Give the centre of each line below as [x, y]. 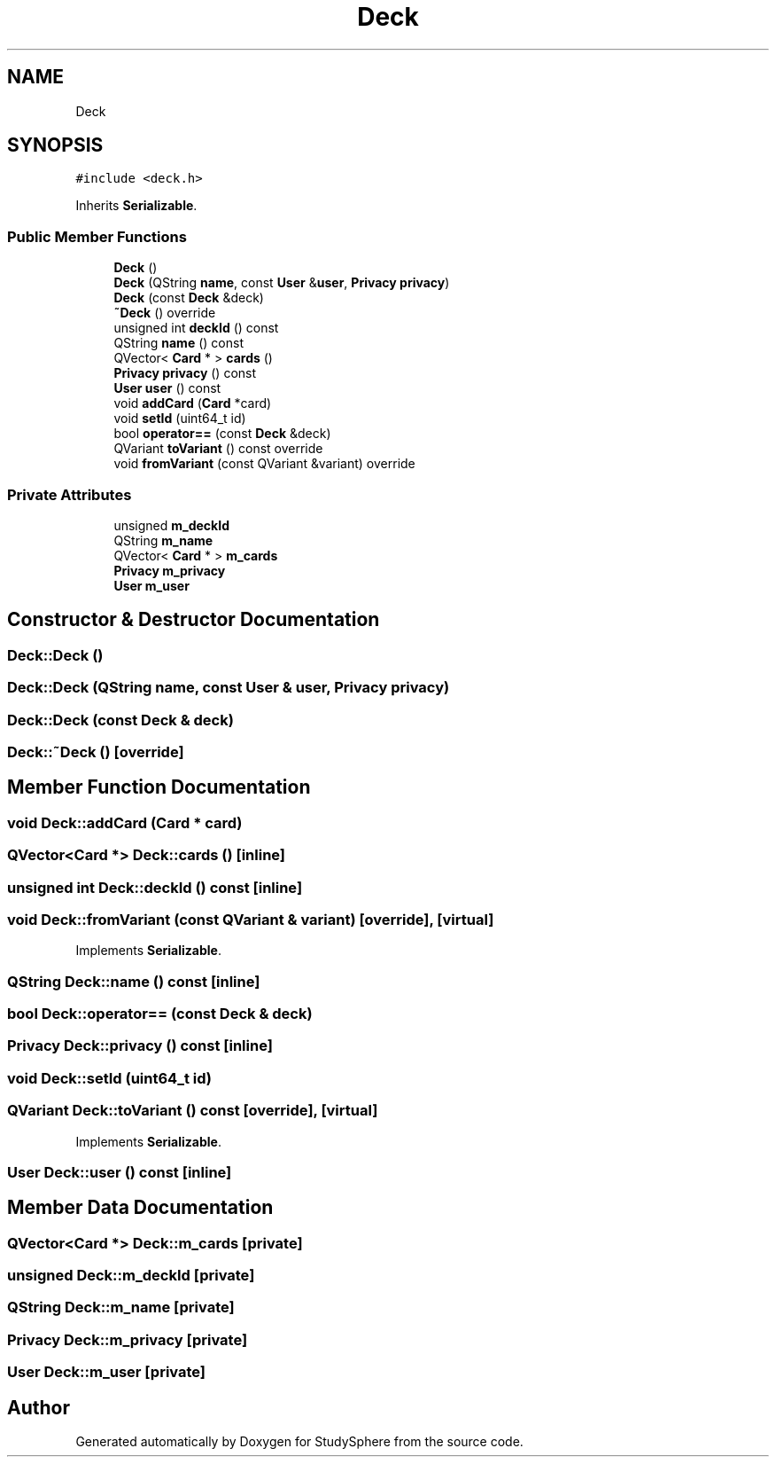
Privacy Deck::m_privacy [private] [128, 1339]
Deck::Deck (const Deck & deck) [120, 720]
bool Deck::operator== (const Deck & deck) [160, 1014]
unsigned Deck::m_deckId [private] [131, 1276]
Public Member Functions [97, 236]
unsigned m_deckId [171, 525]
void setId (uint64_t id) [180, 419]
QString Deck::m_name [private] [121, 1307]
